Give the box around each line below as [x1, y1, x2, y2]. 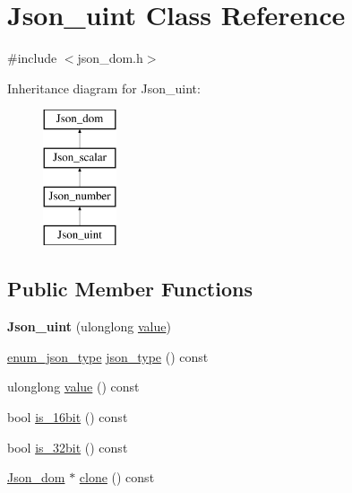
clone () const [79, 468, 155, 487]
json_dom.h [77, 48, 143, 67]
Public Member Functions [7, 275, 253, 303]
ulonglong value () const [7, 377, 140, 396]
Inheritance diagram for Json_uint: [7, 78, 201, 97]
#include [7, 48, 57, 67]
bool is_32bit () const [7, 437, 128, 456]
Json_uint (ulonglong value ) [7, 317, 171, 336]
